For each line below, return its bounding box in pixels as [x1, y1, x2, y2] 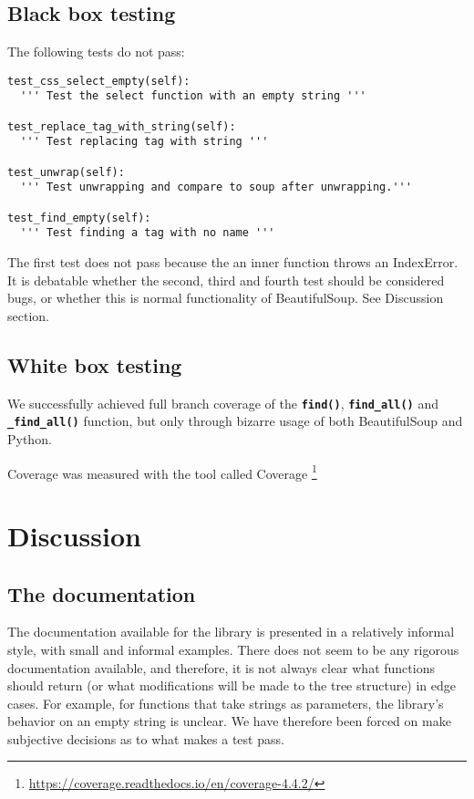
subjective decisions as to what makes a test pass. [7, 729, 284, 748]
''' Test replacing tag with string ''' [20, 135, 269, 149]
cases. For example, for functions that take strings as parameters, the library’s [7, 693, 444, 712]
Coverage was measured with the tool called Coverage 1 [7, 461, 317, 483]
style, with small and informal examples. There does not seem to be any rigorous [7, 639, 459, 659]
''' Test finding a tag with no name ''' [20, 226, 275, 240]
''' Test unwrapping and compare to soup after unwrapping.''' [20, 181, 412, 194]
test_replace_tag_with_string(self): [7, 119, 236, 133]
